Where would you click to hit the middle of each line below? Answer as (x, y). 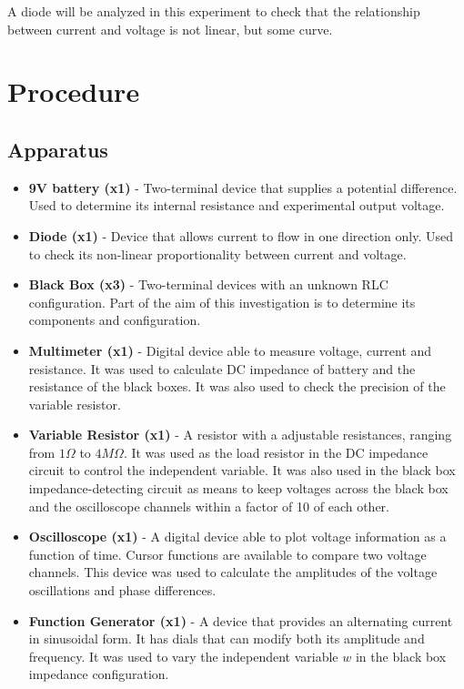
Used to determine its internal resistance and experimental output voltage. (237, 205)
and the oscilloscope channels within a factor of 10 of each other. (209, 506)
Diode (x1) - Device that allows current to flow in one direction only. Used (241, 235)
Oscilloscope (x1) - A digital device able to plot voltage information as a (237, 537)
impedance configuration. (99, 674)
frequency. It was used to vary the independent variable (183, 656)
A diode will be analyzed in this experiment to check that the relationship (214, 11)
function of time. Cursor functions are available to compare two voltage (227, 554)
